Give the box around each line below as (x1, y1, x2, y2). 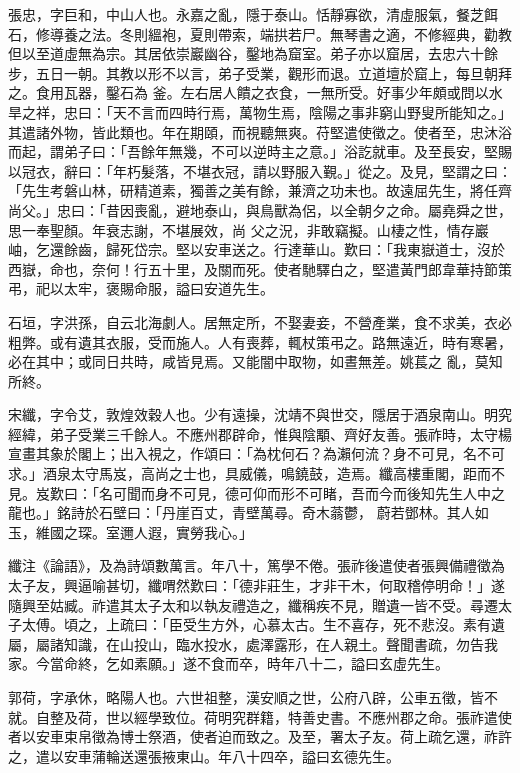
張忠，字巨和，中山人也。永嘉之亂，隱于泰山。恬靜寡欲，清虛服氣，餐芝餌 (8, 4, 498, 24)
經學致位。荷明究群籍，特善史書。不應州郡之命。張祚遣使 (133, 706, 512, 727)
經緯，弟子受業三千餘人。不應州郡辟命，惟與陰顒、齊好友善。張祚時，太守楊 (8, 423, 512, 444)
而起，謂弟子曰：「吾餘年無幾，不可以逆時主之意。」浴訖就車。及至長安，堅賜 (8, 141, 512, 162)
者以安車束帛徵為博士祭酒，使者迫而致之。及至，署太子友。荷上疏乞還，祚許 (8, 726, 512, 747)
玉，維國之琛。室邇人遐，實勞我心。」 (8, 521, 253, 542)
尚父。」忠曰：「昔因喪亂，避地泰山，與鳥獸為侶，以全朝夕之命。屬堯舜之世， (8, 199, 512, 220)
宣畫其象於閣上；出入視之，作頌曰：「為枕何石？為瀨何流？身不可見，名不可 (8, 443, 505, 464)
